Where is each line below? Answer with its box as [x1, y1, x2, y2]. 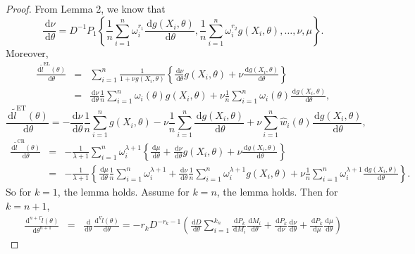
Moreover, [6, 45, 49, 60]
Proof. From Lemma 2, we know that [6, 1, 166, 15]
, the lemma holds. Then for [216, 184, 338, 198]
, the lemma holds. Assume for [57, 184, 190, 198]
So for [6, 184, 32, 198]
